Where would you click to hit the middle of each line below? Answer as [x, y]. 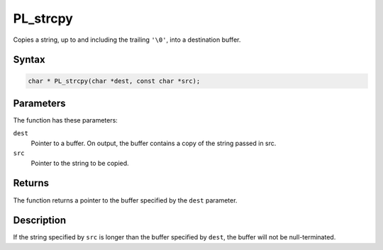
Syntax [29, 60]
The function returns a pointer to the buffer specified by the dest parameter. [125, 200]
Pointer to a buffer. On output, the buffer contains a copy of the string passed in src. [154, 143]
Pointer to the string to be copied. [80, 163]
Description [40, 221]
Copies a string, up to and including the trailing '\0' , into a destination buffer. [127, 40]
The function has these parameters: [66, 120]
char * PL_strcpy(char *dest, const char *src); [114, 81]
